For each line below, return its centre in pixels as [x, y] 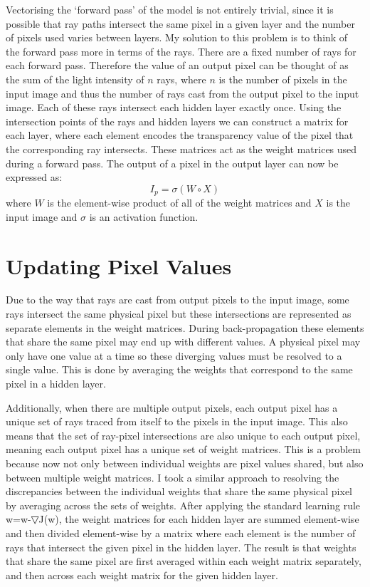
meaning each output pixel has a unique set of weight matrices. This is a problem [183, 449]
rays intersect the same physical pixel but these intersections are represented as [179, 314]
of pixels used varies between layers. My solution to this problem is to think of [177, 37]
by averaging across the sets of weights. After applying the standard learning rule [183, 505]
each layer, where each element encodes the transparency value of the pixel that [180, 135]
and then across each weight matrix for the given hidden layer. [142, 575]
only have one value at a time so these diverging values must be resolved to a [174, 355]
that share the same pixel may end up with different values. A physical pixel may [183, 342]
